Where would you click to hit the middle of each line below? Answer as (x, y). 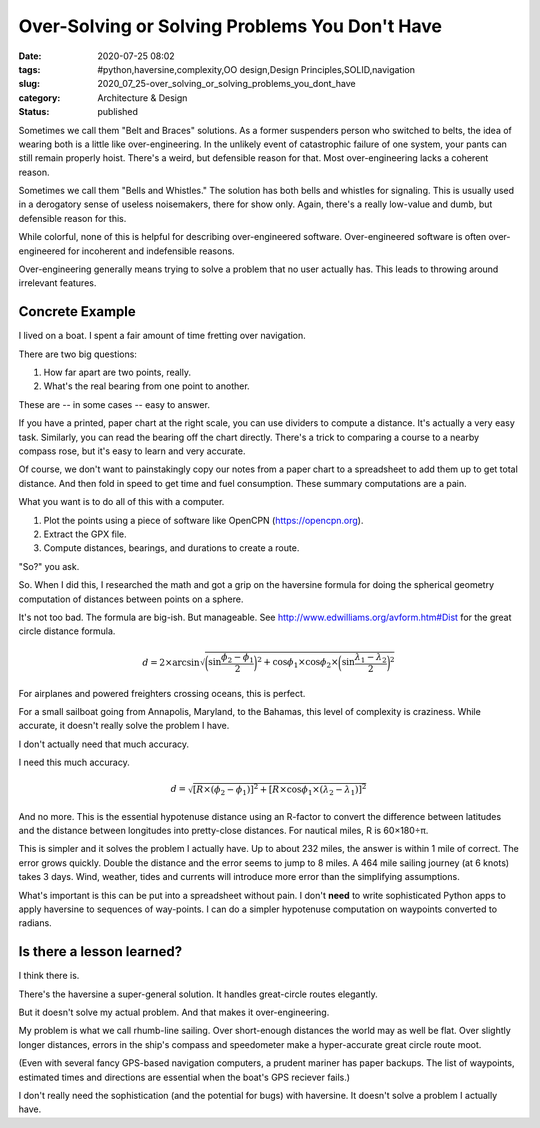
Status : (34, 112)
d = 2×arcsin (171, 662)
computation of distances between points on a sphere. (131, 599)
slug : (29, 84)
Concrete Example (77, 311)
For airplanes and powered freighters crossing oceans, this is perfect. (162, 693)
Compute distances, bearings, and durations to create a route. (171, 548)
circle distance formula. (67, 631)
